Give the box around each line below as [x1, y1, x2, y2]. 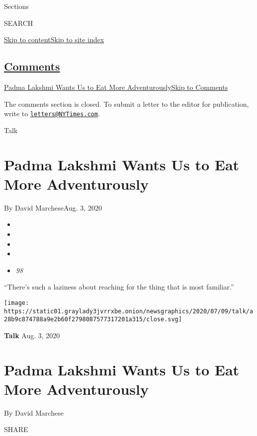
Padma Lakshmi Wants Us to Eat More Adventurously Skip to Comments [4, 81, 228, 92]
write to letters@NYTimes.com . [4, 108, 100, 119]
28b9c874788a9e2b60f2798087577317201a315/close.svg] [4, 316, 182, 323]
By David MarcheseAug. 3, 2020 [4, 202, 102, 213]
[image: [4, 299, 29, 306]
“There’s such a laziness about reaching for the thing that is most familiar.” [4, 282, 234, 292]
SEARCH [4, 17, 33, 28]
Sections [4, 1, 29, 11]
